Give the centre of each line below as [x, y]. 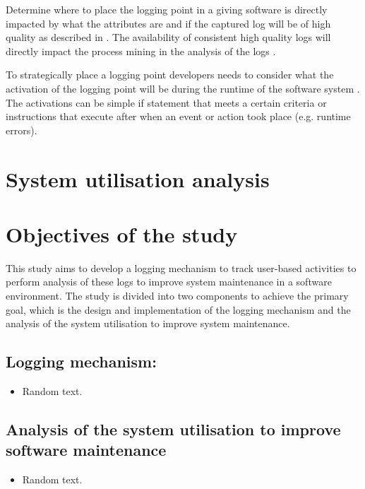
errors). [22, 130]
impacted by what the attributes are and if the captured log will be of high [168, 23]
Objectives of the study [122, 234]
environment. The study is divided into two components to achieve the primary [177, 296]
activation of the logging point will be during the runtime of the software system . [183, 88]
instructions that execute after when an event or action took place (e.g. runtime [178, 116]
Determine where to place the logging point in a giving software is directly [167, 9]
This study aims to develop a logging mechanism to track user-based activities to [181, 267]
